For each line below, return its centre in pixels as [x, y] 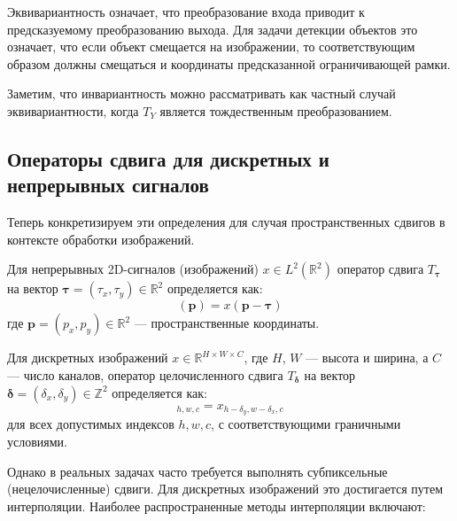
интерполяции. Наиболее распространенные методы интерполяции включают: [217, 505]
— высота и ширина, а [367, 358]
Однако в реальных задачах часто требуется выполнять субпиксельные [198, 471]
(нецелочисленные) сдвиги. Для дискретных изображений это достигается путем [225, 489]
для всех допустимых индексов [91, 424]
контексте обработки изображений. [101, 239]
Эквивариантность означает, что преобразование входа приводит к [186, 12]
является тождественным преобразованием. [276, 110]
